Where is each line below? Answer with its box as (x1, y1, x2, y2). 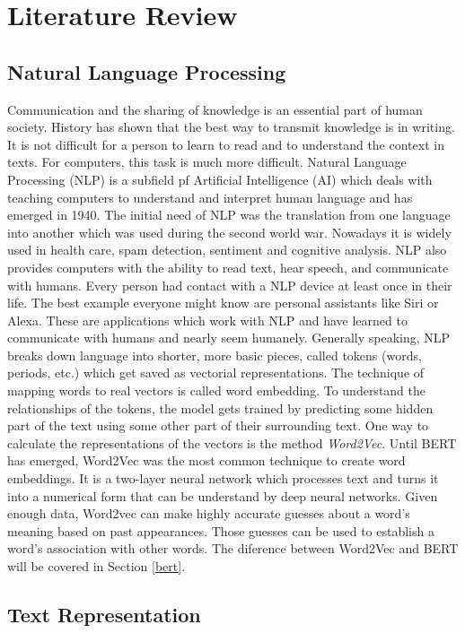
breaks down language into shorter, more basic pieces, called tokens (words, (7, 345, 422, 364)
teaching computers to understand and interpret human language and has (7, 187, 413, 206)
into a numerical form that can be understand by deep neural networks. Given (7, 486, 438, 505)
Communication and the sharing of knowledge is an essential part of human (7, 100, 423, 118)
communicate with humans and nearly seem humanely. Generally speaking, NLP (7, 328, 451, 347)
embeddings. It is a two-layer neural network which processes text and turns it (7, 469, 439, 488)
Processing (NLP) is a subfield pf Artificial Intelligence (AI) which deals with (7, 169, 433, 188)
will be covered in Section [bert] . (7, 557, 186, 576)
